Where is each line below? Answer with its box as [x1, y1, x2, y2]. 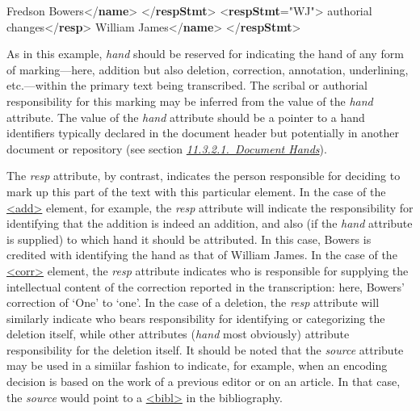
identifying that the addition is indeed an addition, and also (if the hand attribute [6, 215, 413, 232]
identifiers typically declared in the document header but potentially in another [6, 124, 400, 141]
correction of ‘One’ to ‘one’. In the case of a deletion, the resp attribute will [6, 294, 380, 311]
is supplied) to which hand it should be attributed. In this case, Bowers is [6, 230, 372, 247]
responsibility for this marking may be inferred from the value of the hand [6, 92, 373, 109]
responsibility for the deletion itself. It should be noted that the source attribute [6, 341, 404, 358]
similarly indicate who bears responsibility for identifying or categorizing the [6, 309, 385, 326]
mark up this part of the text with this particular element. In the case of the [6, 182, 386, 199]
